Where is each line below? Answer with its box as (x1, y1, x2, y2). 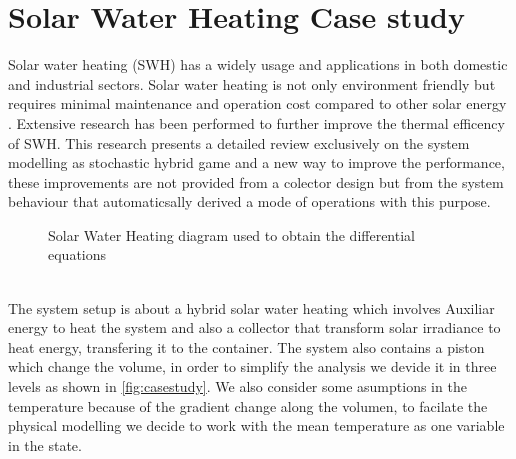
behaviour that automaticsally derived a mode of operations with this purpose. (8, 191, 491, 212)
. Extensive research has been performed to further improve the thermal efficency (8, 112, 505, 133)
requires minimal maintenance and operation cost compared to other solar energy (8, 93, 507, 114)
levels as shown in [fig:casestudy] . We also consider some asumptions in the (8, 376, 467, 397)
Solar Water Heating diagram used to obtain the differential (48, 224, 415, 245)
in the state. (8, 434, 82, 455)
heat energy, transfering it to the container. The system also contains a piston (8, 336, 485, 357)
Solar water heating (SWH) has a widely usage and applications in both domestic (8, 54, 508, 75)
